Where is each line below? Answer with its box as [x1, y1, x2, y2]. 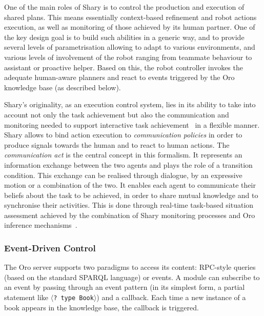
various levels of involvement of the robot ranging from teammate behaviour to [4, 51, 252, 62]
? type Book [53, 294, 94, 302]
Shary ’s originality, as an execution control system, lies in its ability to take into [4, 99, 256, 110]
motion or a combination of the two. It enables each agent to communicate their [4, 180, 256, 190]
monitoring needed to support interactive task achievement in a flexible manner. [4, 119, 260, 130]
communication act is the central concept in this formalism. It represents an [4, 149, 242, 160]
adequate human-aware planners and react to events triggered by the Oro [4, 72, 235, 83]
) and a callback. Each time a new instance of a [96, 292, 246, 303]
